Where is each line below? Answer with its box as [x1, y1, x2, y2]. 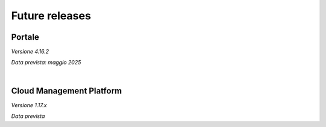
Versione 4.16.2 [11, 48, 50, 55]
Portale [11, 32, 39, 42]
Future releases [11, 9, 91, 22]
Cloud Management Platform [11, 85, 122, 96]
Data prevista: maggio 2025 [11, 59, 81, 66]
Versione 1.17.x [11, 101, 47, 108]
